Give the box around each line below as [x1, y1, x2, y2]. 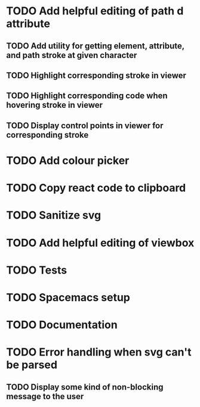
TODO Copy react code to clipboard [6, 181, 186, 195]
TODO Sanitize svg [6, 208, 101, 222]
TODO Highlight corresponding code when [6, 91, 168, 101]
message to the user [6, 391, 84, 402]
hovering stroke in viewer [6, 100, 103, 110]
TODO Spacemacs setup [6, 290, 130, 304]
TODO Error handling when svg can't [6, 345, 192, 359]
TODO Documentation [6, 318, 118, 332]
